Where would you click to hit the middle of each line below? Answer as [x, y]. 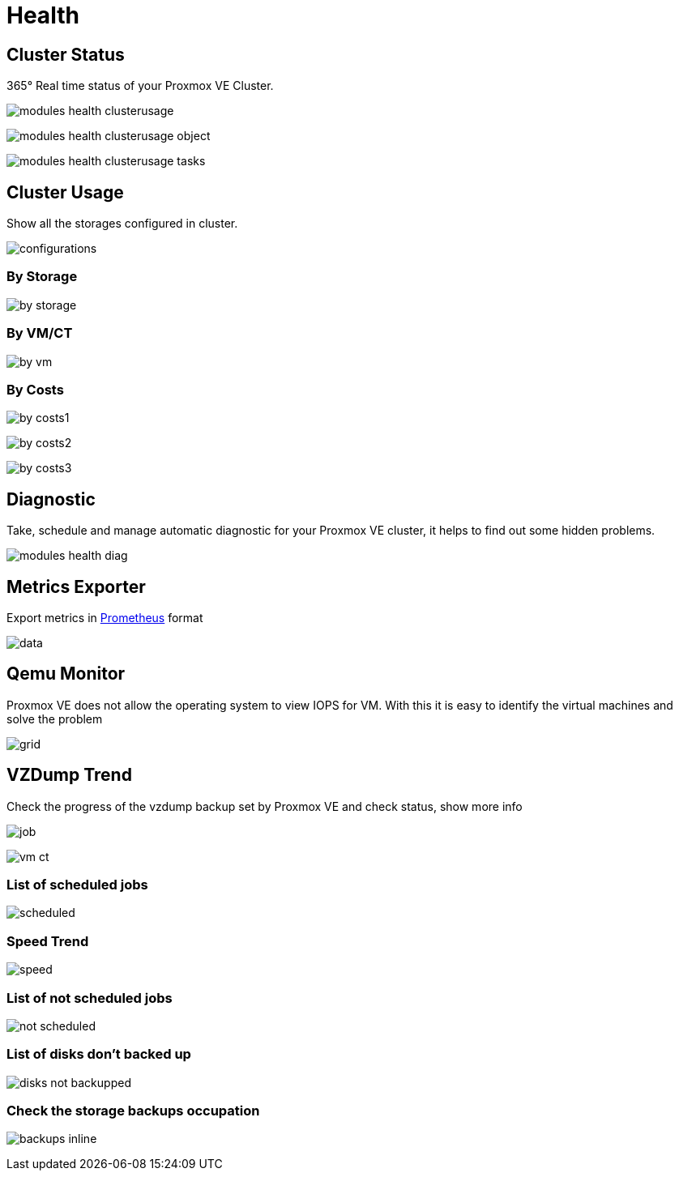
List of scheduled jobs [77, 885]
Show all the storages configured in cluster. [122, 224]
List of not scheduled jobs [90, 998]
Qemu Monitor [66, 674]
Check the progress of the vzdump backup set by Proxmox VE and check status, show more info [265, 806]
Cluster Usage [65, 192]
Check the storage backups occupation [133, 1111]
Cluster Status [66, 54]
